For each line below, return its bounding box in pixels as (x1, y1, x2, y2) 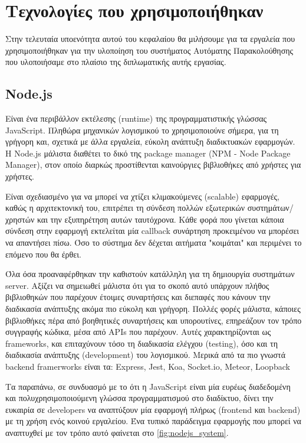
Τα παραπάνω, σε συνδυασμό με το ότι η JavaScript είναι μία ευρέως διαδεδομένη (5, 380, 291, 392)
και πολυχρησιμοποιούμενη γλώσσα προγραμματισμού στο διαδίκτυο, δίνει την (5, 392, 274, 404)
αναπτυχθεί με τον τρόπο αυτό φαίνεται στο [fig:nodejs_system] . (5, 426, 229, 438)
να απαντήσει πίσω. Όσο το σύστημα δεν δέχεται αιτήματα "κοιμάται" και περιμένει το (5, 236, 302, 249)
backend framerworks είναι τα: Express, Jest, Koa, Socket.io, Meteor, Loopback (5, 360, 290, 372)
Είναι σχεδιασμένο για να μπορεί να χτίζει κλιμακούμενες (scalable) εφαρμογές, (5, 190, 279, 202)
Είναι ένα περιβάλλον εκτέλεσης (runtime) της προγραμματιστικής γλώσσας (5, 112, 267, 125)
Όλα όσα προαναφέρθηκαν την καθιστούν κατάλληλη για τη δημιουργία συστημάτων (5, 268, 295, 280)
